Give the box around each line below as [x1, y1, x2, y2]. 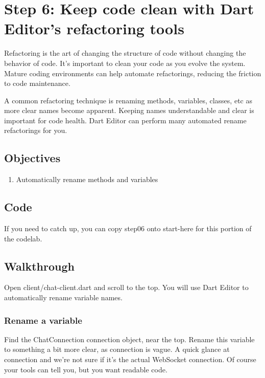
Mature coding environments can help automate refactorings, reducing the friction [4, 68, 261, 78]
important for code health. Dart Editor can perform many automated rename [4, 115, 247, 125]
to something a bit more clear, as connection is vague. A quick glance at [4, 344, 230, 354]
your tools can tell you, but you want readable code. [4, 364, 167, 374]
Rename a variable [4, 314, 82, 326]
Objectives [4, 150, 61, 166]
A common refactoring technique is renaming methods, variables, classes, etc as [4, 95, 252, 105]
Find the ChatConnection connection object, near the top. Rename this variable [4, 333, 255, 344]
